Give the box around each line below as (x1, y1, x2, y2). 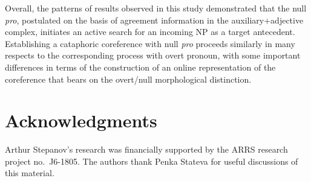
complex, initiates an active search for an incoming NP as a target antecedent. (5, 25, 295, 38)
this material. (5, 167, 54, 179)
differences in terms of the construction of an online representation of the (5, 60, 276, 73)
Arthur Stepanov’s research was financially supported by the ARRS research (5, 143, 288, 156)
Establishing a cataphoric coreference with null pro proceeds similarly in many (5, 37, 295, 49)
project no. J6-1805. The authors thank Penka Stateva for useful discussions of (5, 154, 298, 167)
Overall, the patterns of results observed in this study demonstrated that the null (5, 2, 307, 14)
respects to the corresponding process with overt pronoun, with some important (5, 49, 301, 62)
